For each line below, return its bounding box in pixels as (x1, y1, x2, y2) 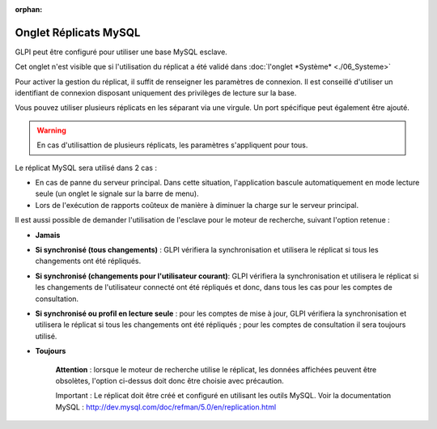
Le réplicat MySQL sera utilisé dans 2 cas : (15, 163, 158, 172)
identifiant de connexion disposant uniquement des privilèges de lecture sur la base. (15, 88, 297, 98)
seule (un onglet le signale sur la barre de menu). (35, 189, 199, 198)
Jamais (35, 230, 61, 240)
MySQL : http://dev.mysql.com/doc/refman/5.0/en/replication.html (55, 401, 277, 412)
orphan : (15, 5, 43, 14)
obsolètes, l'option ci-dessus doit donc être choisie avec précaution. (55, 376, 285, 385)
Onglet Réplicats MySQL (15, 25, 141, 40)
